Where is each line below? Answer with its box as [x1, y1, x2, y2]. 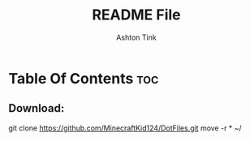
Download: [8, 101, 65, 115]
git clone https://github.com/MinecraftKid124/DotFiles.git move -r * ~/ [8, 123, 242, 133]
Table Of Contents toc [8, 69, 159, 88]
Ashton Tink [116, 32, 157, 42]
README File [92, 6, 181, 24]
